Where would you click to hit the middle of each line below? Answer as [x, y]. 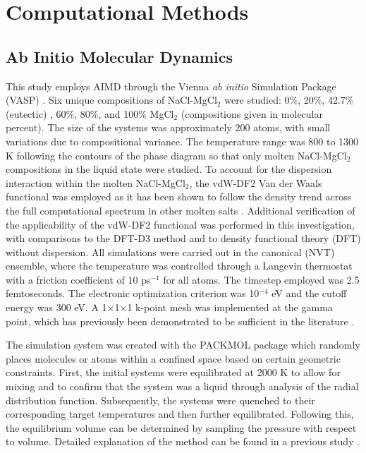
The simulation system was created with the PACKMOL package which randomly [183, 345]
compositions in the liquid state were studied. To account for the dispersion [169, 169]
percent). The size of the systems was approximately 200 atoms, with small [168, 127]
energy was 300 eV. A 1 [56, 307]
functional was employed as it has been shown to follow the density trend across [179, 197]
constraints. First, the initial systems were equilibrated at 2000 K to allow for [173, 372]
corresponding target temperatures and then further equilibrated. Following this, [180, 414]
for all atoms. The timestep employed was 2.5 [261, 279]
